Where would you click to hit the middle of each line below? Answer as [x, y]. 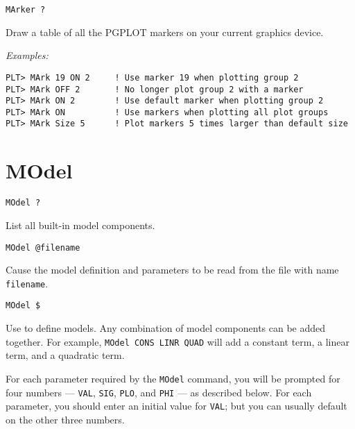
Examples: [27, 55]
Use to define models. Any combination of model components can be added [166, 328]
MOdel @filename [43, 247]
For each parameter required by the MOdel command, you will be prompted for [173, 378]
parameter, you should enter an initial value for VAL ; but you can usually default [176, 406]
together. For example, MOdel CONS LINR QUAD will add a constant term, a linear [177, 341]
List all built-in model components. [80, 225]
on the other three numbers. [65, 419]
